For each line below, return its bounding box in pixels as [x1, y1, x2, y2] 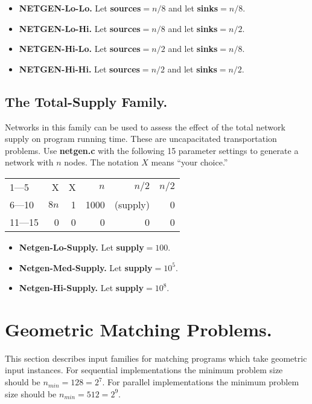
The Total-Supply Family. [5, 92, 168, 111]
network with [5, 156, 54, 168]
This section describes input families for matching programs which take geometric [5, 351, 307, 364]
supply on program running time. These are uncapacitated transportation [5, 132, 277, 145]
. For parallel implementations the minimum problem [102, 376, 299, 388]
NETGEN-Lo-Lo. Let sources [19, 2, 141, 14]
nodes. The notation [64, 156, 139, 168]
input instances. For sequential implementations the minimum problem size [5, 364, 283, 376]
